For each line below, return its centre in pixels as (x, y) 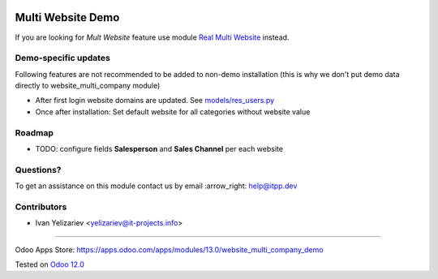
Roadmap (34, 132)
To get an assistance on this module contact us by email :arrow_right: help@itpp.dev (156, 186)
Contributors (41, 207)
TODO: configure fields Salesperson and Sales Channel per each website (159, 148)
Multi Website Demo (67, 17)
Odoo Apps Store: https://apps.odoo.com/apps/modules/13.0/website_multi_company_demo (169, 249)
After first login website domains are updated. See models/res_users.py (155, 101)
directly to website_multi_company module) (88, 86)
